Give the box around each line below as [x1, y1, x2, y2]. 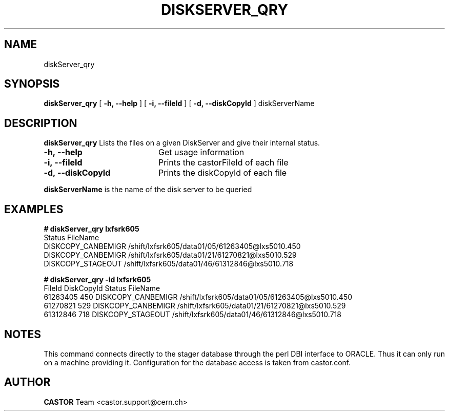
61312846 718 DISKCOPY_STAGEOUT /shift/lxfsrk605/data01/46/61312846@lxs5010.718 [44, 310, 341, 319]
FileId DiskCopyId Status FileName [44, 284, 160, 293]
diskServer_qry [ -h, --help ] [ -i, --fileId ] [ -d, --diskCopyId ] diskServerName [44, 99, 315, 108]
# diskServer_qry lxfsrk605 [44, 224, 139, 234]
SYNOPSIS [4, 77, 60, 91]
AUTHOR [4, 376, 51, 389]
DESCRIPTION [4, 116, 77, 130]
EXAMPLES [4, 202, 64, 216]
